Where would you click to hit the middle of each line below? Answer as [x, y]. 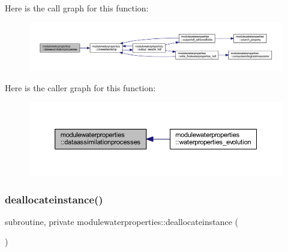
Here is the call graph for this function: [77, 8]
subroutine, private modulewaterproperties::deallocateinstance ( [121, 221]
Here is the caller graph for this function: [80, 87]
